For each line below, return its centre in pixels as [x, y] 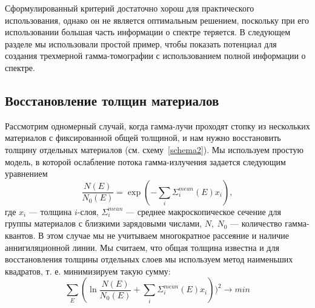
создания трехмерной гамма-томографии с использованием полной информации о [155, 56]
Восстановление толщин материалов [112, 100]
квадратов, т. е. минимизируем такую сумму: [88, 271]
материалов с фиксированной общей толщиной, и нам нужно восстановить [143, 138]
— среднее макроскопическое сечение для [204, 211]
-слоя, [88, 211]
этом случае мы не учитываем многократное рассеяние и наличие [168, 235]
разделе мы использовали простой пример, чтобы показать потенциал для [141, 43]
